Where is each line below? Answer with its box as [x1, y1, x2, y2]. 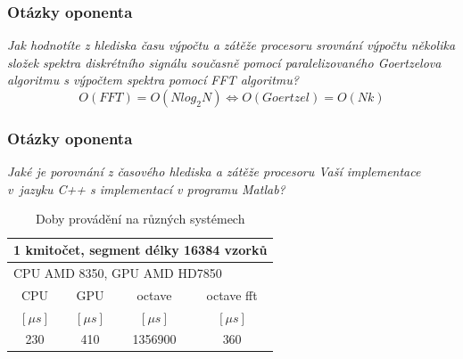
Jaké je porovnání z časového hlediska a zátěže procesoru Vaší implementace [7, 162, 421, 181]
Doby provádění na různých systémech [35, 209, 245, 228]
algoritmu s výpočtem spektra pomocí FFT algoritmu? [7, 70, 299, 89]
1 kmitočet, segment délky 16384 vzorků [13, 241, 268, 258]
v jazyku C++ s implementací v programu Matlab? [7, 179, 285, 198]
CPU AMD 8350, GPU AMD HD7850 [13, 263, 222, 281]
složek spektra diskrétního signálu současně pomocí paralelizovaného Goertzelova [7, 53, 442, 71]
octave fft [206, 285, 258, 304]
